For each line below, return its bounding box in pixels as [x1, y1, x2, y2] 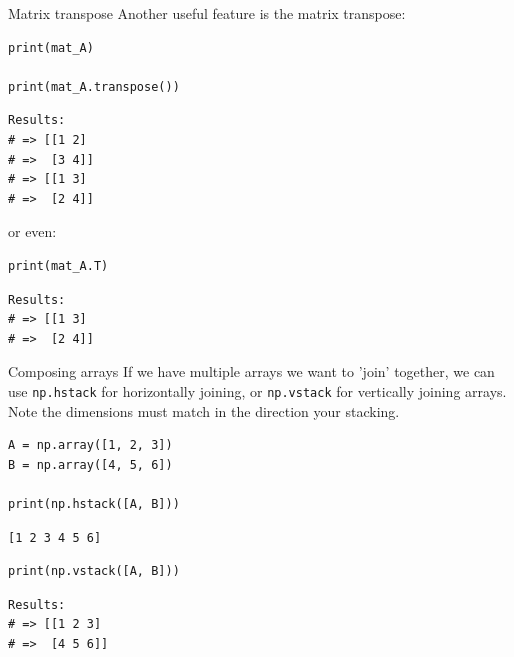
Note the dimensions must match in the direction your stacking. [8, 400, 400, 421]
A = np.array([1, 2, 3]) [8, 438, 173, 453]
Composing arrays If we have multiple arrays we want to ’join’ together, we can [8, 361, 495, 382]
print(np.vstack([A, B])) [8, 564, 180, 579]
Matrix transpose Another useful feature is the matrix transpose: [8, 3, 406, 23]
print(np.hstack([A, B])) [8, 496, 180, 511]
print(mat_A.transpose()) [8, 79, 180, 94]
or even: [8, 221, 57, 242]
